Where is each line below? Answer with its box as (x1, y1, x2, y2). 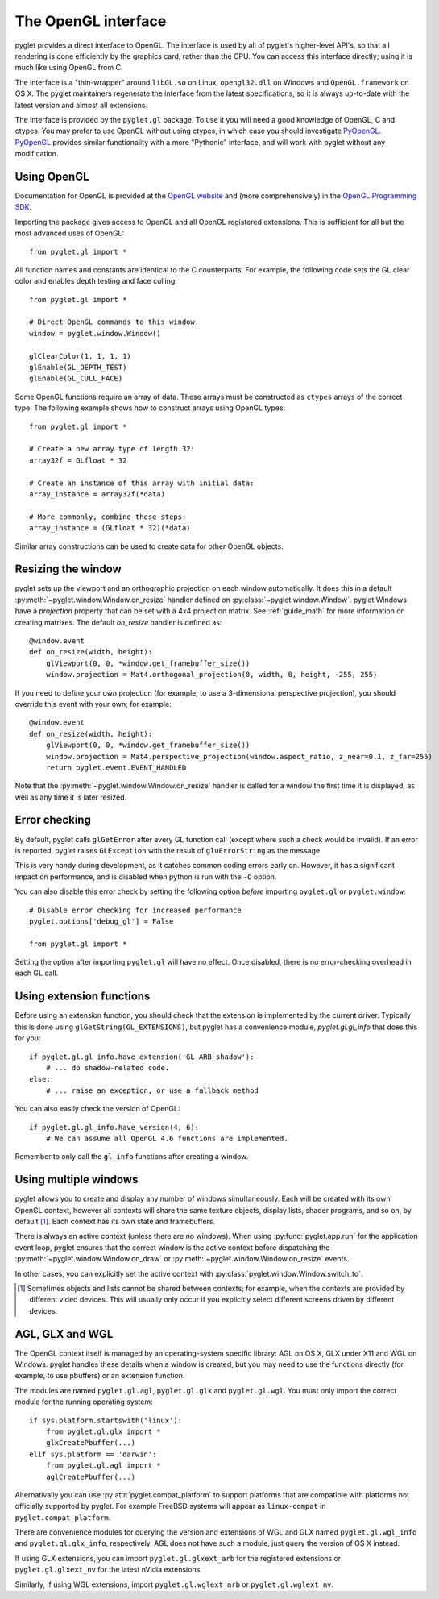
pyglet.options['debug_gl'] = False (29, 916, 174, 926)
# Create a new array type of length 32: (29, 444, 195, 454)
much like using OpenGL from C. (14, 63, 123, 73)
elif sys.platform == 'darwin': (29, 1449, 157, 1459)
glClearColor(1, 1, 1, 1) (29, 351, 132, 360)
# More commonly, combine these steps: (29, 512, 187, 521)
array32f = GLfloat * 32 (29, 455, 127, 465)
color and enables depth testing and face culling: (14, 276, 177, 286)
